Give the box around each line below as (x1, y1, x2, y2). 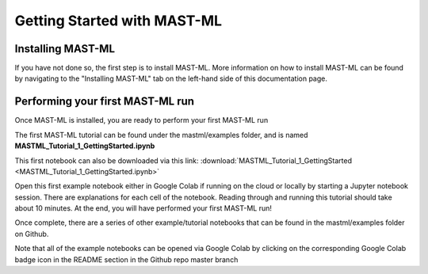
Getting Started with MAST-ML (14, 12, 222, 29)
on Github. (14, 229, 49, 238)
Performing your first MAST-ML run (14, 95, 194, 108)
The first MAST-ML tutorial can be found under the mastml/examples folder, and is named (14, 130, 308, 139)
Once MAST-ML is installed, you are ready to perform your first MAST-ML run (14, 116, 269, 125)
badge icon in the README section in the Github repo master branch (14, 254, 239, 264)
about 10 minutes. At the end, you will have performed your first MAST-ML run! (14, 204, 273, 213)
